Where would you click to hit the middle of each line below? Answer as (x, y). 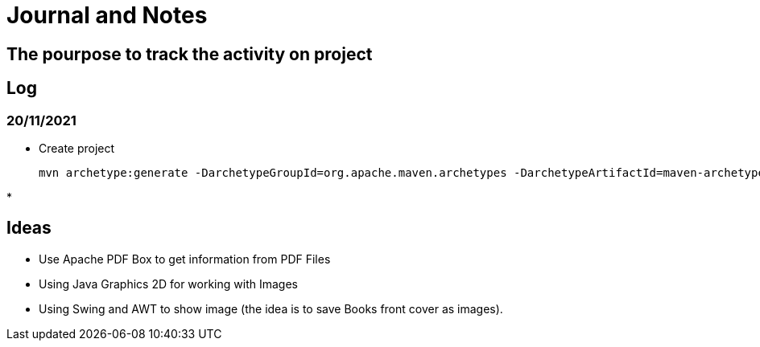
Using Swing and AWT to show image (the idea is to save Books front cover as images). (271, 308)
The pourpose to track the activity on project (190, 54)
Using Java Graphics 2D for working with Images (168, 284)
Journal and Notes (107, 15)
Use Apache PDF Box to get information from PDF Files (185, 259)
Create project (77, 148)
